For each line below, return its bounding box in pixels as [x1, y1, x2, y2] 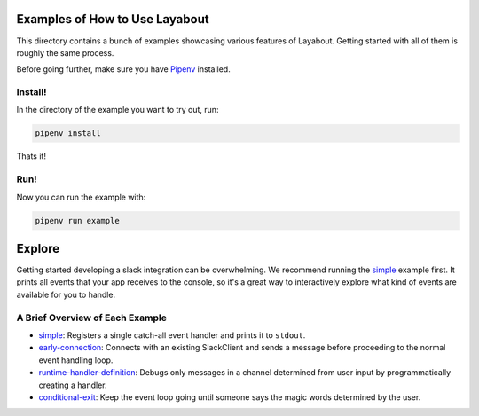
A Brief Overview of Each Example [16, 311, 168, 324]
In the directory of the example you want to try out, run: [16, 105, 219, 115]
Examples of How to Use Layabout [16, 12, 209, 27]
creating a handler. [38, 380, 107, 390]
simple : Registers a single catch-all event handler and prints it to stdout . [38, 329, 306, 341]
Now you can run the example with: [16, 192, 146, 202]
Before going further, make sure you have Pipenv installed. [16, 64, 231, 75]
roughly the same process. [16, 47, 114, 58]
